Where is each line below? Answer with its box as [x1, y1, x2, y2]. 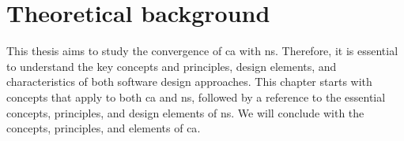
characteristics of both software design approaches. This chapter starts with [6, 73, 372, 90]
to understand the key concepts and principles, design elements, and [6, 58, 337, 74]
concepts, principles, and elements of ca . [6, 120, 201, 136]
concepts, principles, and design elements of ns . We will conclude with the [6, 104, 364, 121]
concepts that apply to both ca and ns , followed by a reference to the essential [6, 88, 386, 105]
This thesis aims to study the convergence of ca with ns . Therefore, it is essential [6, 43, 398, 59]
